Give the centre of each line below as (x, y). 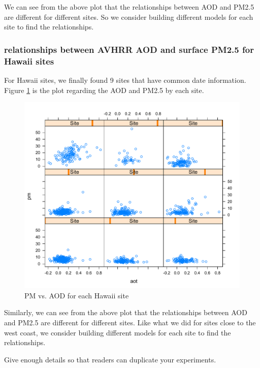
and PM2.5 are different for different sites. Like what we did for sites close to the (130, 322)
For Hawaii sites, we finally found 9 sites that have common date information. (125, 80)
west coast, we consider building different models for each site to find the (118, 332)
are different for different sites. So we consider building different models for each (129, 17)
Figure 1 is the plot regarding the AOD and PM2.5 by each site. (104, 90)
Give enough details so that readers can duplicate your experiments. (110, 359)
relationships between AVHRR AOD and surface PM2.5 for (129, 49)
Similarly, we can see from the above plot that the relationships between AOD (126, 312)
